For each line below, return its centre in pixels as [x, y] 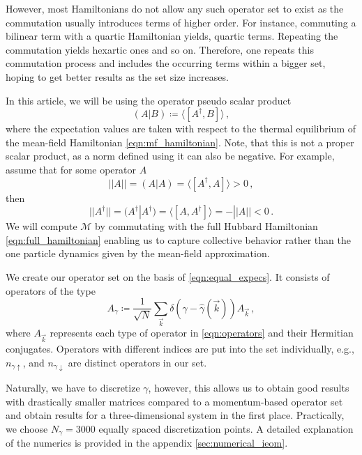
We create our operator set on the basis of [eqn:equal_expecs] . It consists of [168, 276]
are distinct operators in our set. [137, 362]
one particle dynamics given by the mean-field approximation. [138, 253]
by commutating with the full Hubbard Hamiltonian [206, 226]
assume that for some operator [71, 169]
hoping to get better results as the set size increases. [117, 76]
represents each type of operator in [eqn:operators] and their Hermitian [202, 333]
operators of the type [51, 290]
